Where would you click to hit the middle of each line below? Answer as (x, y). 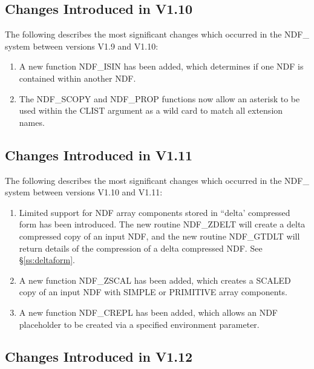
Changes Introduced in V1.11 (99, 155)
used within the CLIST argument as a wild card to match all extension (151, 110)
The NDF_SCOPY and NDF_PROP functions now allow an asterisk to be (159, 98)
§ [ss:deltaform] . (47, 260)
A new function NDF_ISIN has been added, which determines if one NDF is (161, 66)
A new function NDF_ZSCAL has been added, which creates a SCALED (155, 280)
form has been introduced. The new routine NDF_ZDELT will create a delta (162, 224)
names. (32, 122)
